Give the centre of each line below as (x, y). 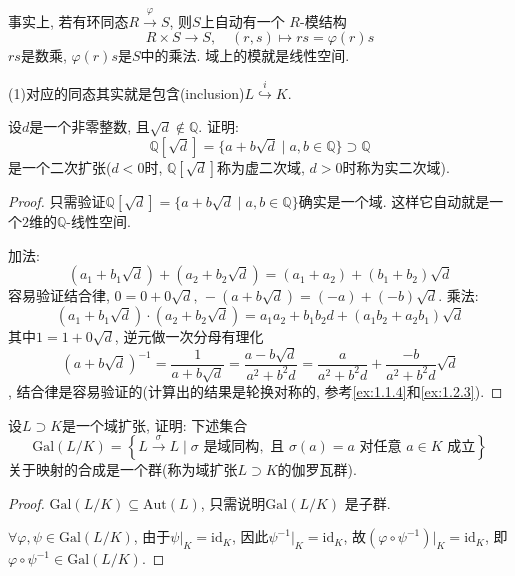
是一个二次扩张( (60, 166)
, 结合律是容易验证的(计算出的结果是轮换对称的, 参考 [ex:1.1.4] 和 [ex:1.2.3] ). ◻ (255, 390)
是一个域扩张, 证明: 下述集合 (155, 424)
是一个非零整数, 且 (89, 126)
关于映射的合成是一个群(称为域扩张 (123, 469)
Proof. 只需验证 (57, 200)
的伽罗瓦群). (317, 469)
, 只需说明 (233, 502)
